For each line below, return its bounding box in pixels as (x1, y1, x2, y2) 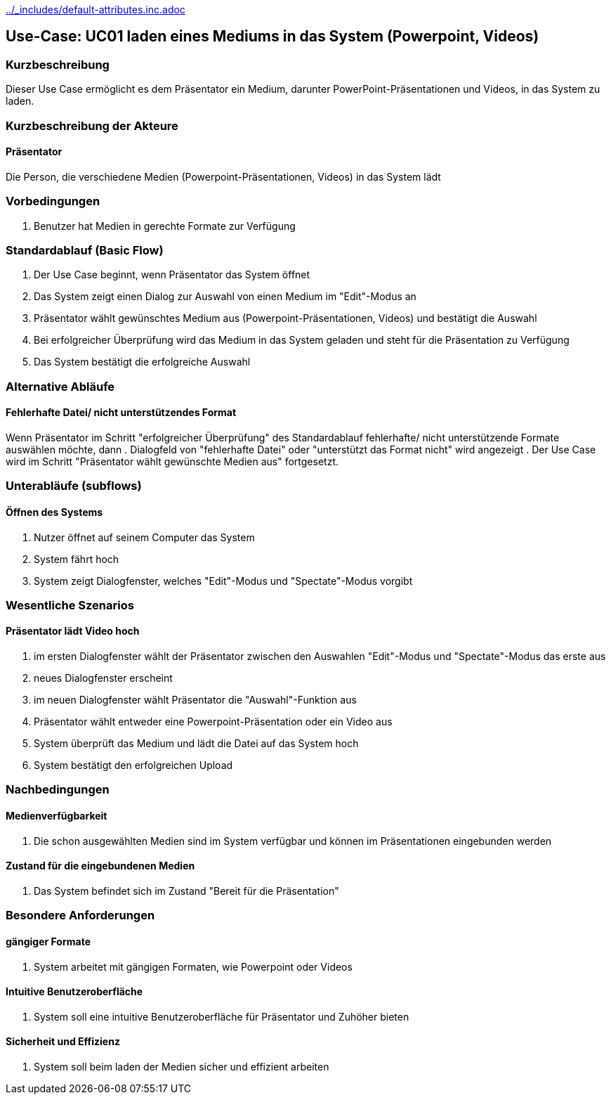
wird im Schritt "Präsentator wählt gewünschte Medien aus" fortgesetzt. (6, 455, 339, 467)
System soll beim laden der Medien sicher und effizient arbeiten (34, 1060, 329, 1073)
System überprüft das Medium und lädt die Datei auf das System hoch (34, 737, 359, 750)
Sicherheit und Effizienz (6, 1035, 120, 1048)
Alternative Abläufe (6, 379, 115, 394)
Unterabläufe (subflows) (6, 479, 142, 493)
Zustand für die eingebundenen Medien (6, 860, 195, 872)
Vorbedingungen (6, 194, 100, 209)
